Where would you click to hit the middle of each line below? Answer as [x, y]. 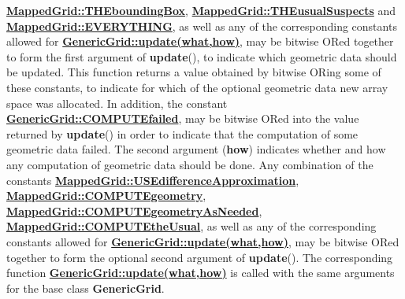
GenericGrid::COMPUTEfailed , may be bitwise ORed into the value [183, 118]
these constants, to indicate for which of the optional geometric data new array [197, 87]
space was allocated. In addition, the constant [117, 103]
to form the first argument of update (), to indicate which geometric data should [202, 56]
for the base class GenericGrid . [85, 288]
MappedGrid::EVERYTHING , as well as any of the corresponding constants [202, 26]
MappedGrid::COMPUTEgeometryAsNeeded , [134, 210]
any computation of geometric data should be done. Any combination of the [190, 164]
